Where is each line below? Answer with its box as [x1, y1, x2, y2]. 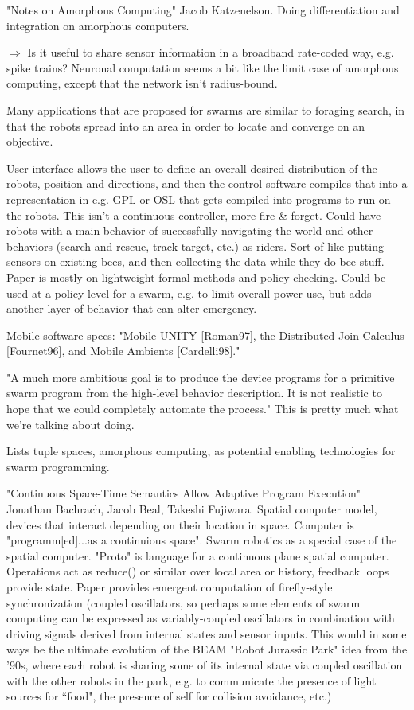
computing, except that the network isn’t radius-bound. [6, 75, 278, 92]
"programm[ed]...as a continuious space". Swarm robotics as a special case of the [6, 532, 397, 548]
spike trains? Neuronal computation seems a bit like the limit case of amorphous [6, 59, 399, 76]
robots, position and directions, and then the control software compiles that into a [6, 175, 408, 192]
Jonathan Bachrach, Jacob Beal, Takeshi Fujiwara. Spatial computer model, [6, 501, 377, 517]
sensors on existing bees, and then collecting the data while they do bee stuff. [6, 253, 385, 270]
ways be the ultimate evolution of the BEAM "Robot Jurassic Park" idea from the [6, 641, 408, 657]
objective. [6, 133, 53, 150]
